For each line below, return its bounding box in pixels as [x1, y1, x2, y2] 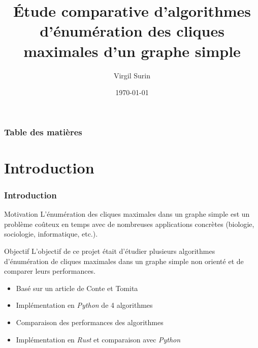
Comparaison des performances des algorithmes [16, 316, 164, 327]
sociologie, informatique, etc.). [4, 228, 98, 239]
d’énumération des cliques [40, 20, 224, 41]
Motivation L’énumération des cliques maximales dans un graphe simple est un [4, 209, 250, 219]
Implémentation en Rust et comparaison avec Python [16, 334, 181, 344]
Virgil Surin [113, 70, 151, 80]
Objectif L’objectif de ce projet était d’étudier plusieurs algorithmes [4, 245, 215, 256]
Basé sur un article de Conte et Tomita [16, 282, 138, 293]
